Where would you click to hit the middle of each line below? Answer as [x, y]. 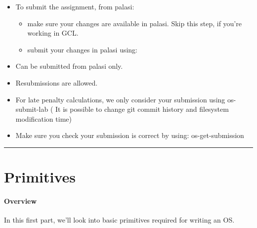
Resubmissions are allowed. [57, 82]
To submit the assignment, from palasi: [75, 6]
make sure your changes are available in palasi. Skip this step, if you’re [134, 23]
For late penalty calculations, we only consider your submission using [120, 99]
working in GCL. [53, 33]
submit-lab [32, 109]
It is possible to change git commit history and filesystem [142, 109]
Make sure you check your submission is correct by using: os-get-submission [130, 135]
